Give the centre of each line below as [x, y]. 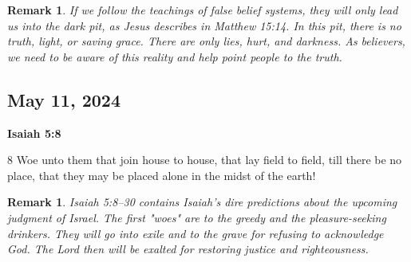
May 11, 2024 [64, 99]
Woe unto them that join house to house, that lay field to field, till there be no [209, 160]
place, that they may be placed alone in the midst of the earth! [162, 175]
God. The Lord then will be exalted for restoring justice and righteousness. [188, 249]
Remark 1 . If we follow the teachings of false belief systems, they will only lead [203, 10]
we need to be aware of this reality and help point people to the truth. [175, 56]
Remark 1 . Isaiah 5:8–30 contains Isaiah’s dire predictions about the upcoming [202, 202]
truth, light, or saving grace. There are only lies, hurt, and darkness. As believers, [206, 41]
